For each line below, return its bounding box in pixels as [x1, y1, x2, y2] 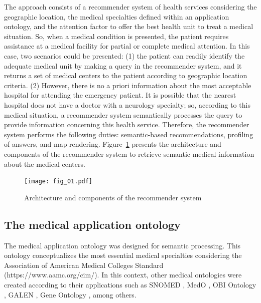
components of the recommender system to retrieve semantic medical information [4, 148, 254, 159]
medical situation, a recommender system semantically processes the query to [4, 109, 242, 120]
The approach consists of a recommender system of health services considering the [4, 2, 257, 12]
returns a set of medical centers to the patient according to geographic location [4, 70, 247, 81]
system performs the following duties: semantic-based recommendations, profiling [4, 129, 253, 139]
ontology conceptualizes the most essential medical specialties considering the [4, 250, 242, 260]
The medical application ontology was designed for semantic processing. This [4, 240, 241, 250]
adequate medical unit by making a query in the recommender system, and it [4, 60, 242, 71]
